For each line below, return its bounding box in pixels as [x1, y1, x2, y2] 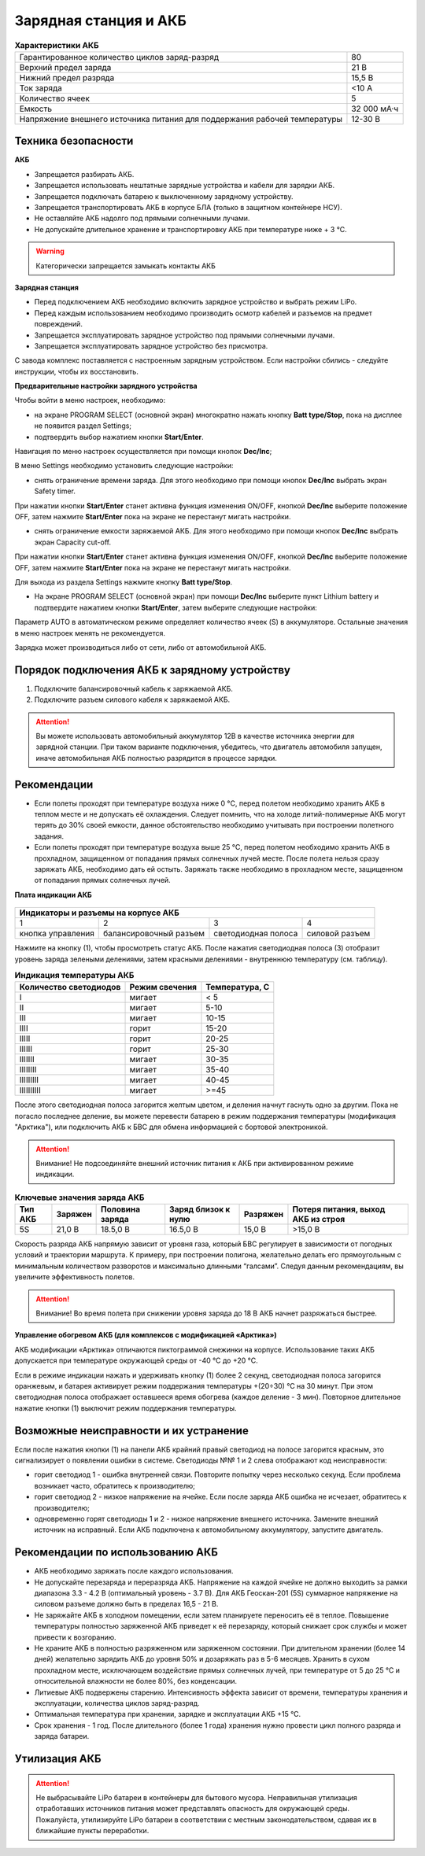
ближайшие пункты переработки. [35, 1826, 150, 1836]
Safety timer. [34, 486, 76, 496]
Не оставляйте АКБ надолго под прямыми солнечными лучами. [34, 213, 250, 223]
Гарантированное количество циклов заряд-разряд [19, 51, 220, 62]
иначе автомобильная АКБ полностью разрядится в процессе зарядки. [35, 753, 277, 762]
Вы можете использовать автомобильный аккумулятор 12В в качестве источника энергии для [35, 731, 355, 740]
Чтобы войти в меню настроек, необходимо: [14, 396, 165, 405]
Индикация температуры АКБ [14, 970, 135, 981]
